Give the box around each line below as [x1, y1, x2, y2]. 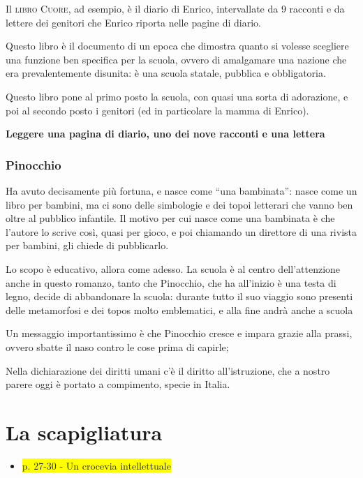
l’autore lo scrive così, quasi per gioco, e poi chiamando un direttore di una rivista [6, 224, 357, 239]
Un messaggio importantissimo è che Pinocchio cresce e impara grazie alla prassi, [6, 326, 353, 341]
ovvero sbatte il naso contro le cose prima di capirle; [6, 339, 229, 354]
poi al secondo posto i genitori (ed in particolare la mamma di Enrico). [6, 103, 309, 117]
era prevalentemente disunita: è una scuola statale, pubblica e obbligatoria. [6, 66, 326, 80]
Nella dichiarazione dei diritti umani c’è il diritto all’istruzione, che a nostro [6, 363, 330, 378]
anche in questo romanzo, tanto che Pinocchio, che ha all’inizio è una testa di [6, 275, 336, 290]
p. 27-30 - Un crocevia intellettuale [22, 458, 171, 472]
